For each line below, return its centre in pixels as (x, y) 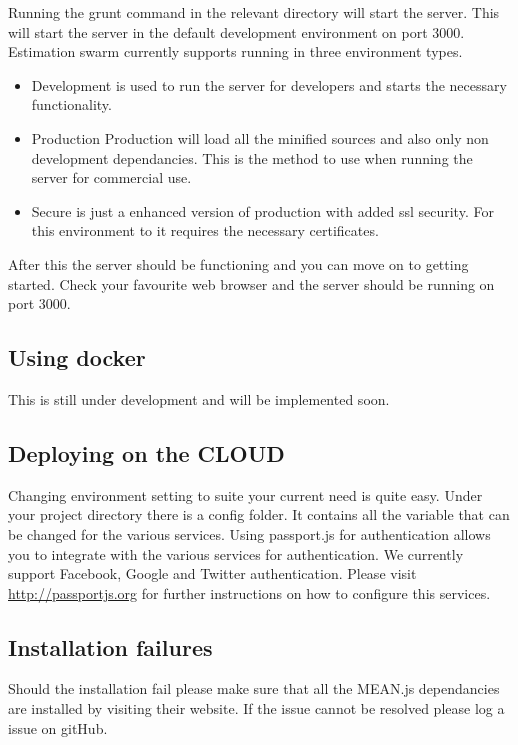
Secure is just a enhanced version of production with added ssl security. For (262, 210)
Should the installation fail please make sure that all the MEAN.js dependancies (254, 688)
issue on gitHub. (58, 727)
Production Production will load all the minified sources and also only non (260, 137)
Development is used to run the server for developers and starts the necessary (269, 84)
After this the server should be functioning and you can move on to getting (238, 263)
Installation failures (110, 646)
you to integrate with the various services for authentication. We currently (236, 553)
